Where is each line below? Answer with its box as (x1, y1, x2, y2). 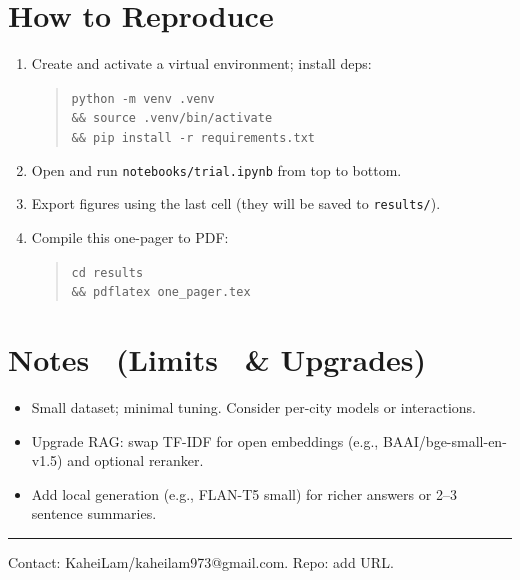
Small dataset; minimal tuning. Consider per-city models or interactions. (31, 397, 477, 418)
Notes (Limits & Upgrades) (8, 339, 427, 380)
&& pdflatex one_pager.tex (71, 285, 251, 300)
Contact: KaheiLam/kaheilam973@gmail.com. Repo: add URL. (8, 552, 394, 572)
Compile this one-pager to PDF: (31, 227, 229, 247)
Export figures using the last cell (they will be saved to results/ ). (31, 193, 441, 214)
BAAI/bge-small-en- (382, 430, 507, 451)
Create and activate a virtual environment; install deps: (31, 53, 372, 74)
